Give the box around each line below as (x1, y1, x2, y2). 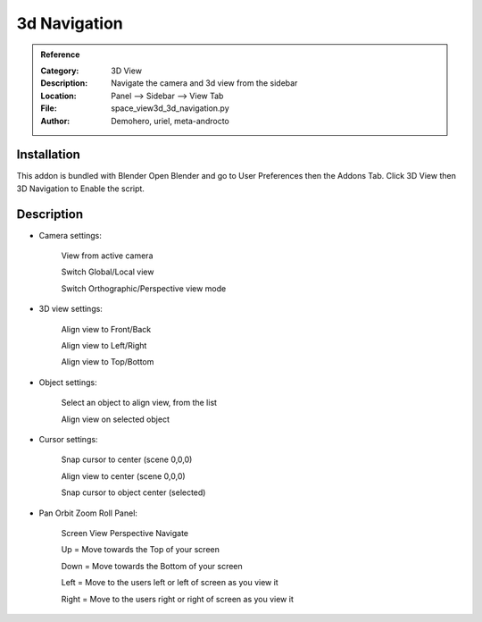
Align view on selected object (61, 414, 170, 424)
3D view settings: (38, 304, 103, 315)
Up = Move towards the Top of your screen (61, 544, 220, 555)
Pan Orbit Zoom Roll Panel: (38, 508, 138, 518)
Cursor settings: (38, 434, 98, 444)
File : (40, 103, 57, 113)
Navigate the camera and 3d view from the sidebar (111, 78, 298, 88)
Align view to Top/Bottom (61, 357, 154, 367)
